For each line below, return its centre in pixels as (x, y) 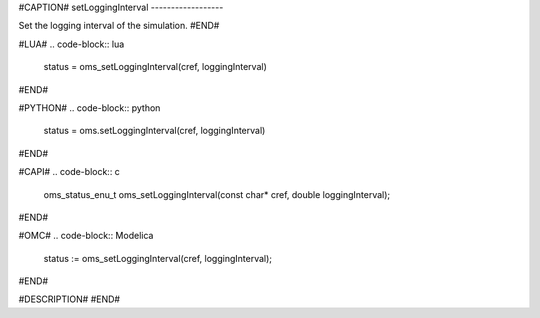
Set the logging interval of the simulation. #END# (119, 26)
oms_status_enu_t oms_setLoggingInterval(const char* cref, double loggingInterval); (217, 194)
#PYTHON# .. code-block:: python (89, 107)
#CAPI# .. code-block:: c (69, 172)
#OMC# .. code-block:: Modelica (86, 236)
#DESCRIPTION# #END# (69, 299)
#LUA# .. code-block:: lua (71, 44)
